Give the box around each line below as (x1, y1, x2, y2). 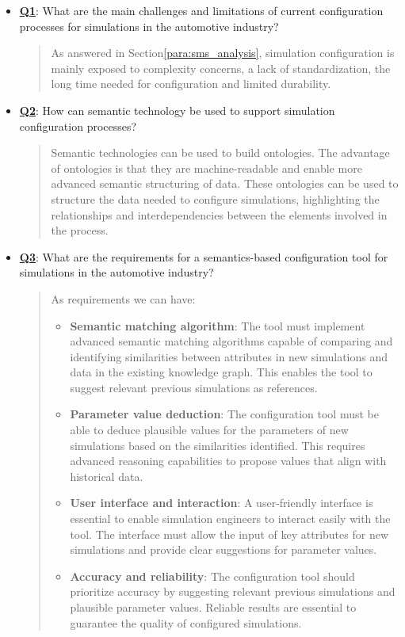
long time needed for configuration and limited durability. (51, 75, 331, 92)
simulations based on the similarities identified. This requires (70, 437, 365, 453)
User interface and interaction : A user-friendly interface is (70, 494, 373, 511)
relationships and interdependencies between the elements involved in (51, 206, 388, 223)
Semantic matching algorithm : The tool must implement (70, 317, 365, 334)
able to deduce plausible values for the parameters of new (70, 421, 349, 438)
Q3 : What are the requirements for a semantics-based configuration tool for (19, 248, 388, 265)
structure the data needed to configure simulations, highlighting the (51, 190, 380, 207)
